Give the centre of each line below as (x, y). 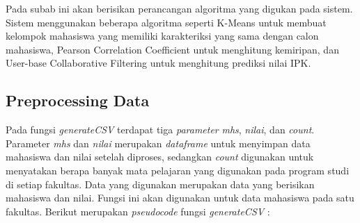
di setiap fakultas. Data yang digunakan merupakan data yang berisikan (160, 184)
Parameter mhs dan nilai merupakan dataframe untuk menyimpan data (158, 143)
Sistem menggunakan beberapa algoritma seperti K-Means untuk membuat (166, 22)
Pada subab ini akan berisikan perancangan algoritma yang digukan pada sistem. (179, 8)
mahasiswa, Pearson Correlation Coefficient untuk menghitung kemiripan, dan (172, 49)
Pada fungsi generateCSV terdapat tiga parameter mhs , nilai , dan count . (160, 130)
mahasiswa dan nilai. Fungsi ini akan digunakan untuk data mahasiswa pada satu (180, 198)
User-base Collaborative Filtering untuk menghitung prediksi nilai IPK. (158, 63)
